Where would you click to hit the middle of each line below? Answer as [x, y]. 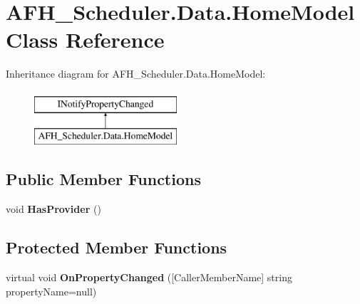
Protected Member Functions [117, 247]
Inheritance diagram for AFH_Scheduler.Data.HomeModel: [136, 74]
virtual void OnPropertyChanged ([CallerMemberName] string [149, 277]
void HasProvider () [53, 209]
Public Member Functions [103, 179]
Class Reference [85, 40]
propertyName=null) [51, 291]
